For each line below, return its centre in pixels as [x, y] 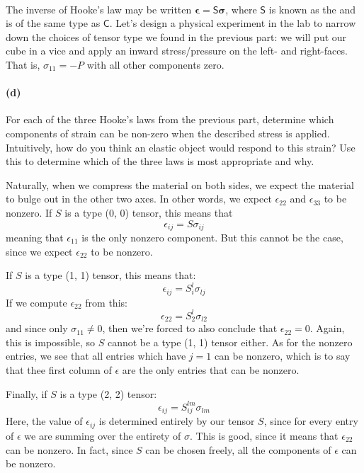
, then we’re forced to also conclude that [190, 328]
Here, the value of [44, 421]
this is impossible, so [50, 342]
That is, [23, 64]
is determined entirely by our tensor [177, 421]
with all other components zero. [155, 64]
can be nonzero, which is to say [282, 356]
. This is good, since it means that [264, 435]
